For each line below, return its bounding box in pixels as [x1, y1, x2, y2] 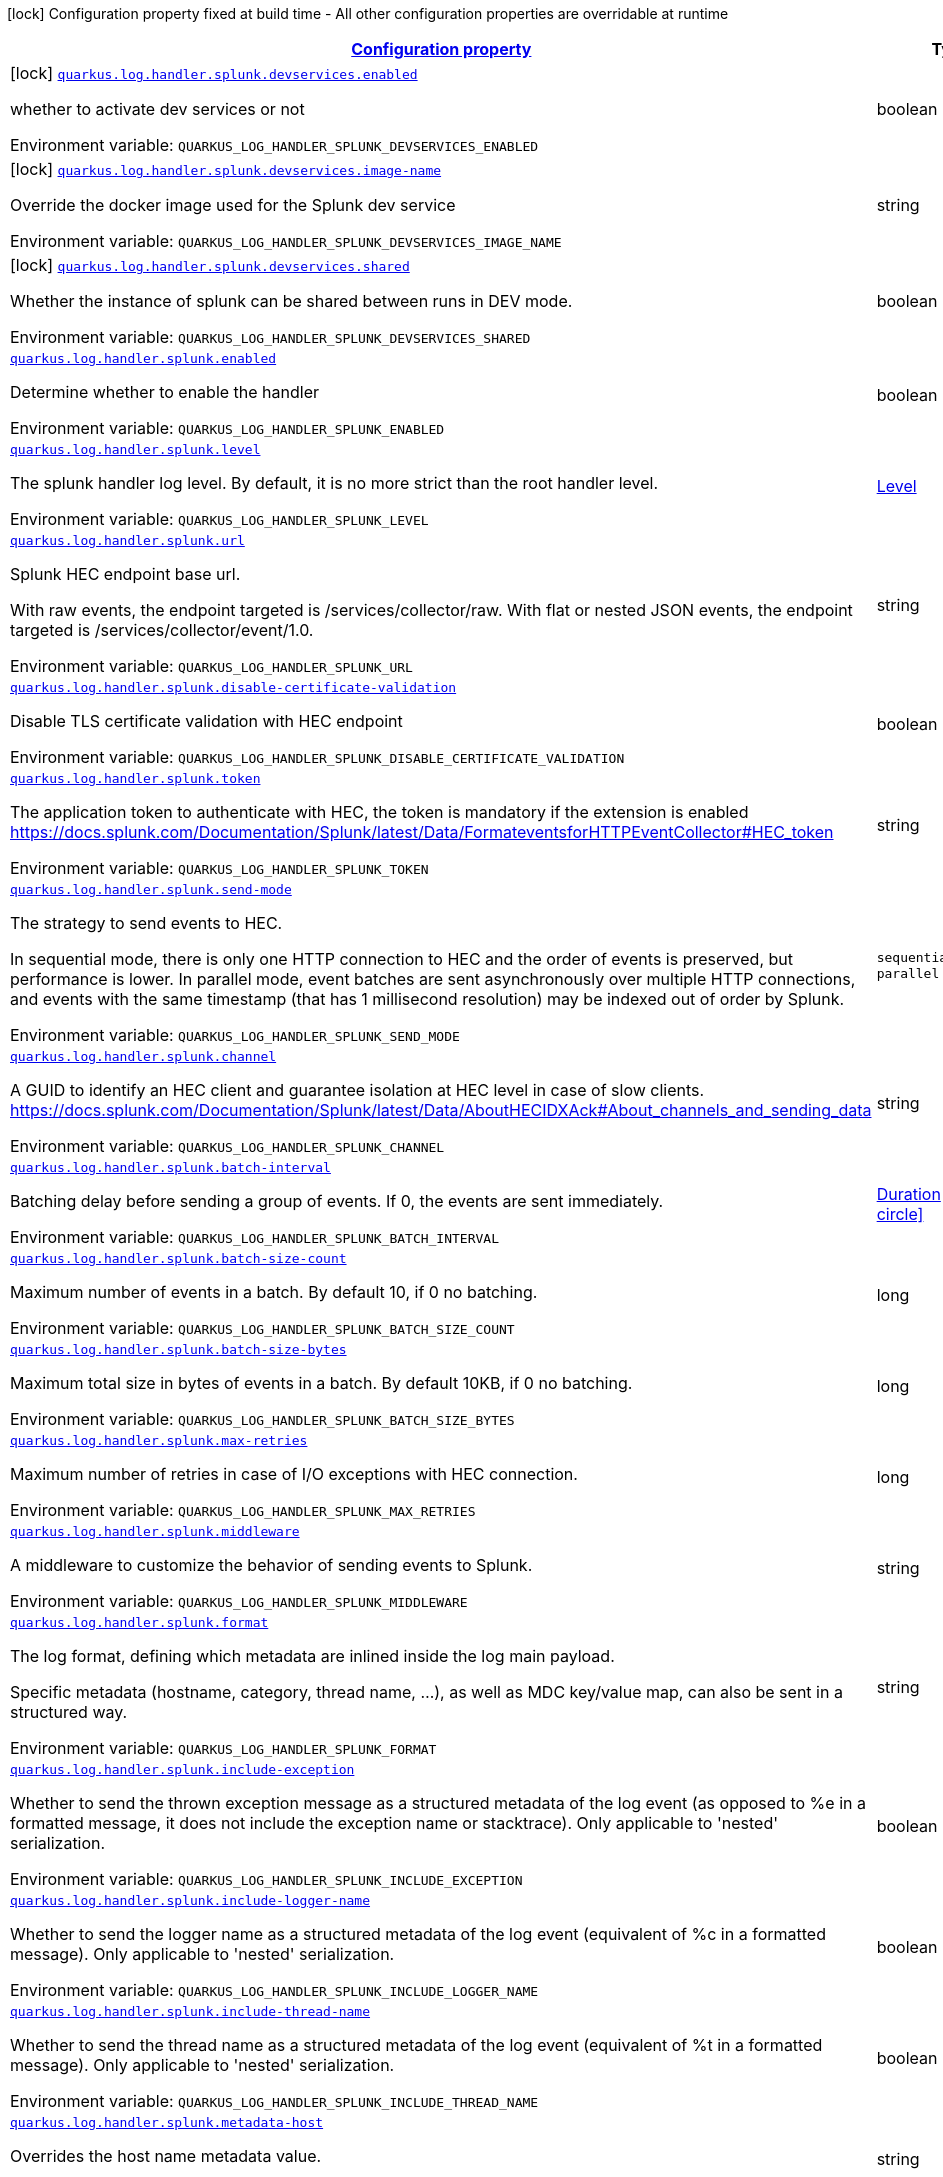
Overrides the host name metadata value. [10, 2146, 322, 2166]
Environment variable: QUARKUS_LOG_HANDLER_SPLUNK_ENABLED [10, 418, 445, 438]
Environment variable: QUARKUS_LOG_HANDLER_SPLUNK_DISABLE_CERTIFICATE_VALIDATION [10, 747, 625, 767]
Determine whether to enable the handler [10, 382, 320, 402]
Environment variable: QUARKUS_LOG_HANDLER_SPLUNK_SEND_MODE [10, 1025, 460, 1045]
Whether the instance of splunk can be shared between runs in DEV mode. [10, 291, 573, 311]
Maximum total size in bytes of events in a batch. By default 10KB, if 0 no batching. [10, 1373, 633, 1393]
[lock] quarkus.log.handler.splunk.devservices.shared [10, 255, 410, 275]
